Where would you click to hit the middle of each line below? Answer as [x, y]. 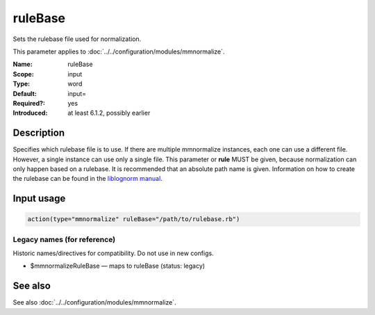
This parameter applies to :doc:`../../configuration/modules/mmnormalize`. [119, 51]
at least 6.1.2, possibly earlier [109, 113]
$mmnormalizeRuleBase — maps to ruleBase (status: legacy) [117, 266]
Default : [25, 93]
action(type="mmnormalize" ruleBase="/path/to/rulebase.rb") [134, 219]
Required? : [29, 103]
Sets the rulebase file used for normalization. [77, 39]
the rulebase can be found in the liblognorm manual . [87, 179]
